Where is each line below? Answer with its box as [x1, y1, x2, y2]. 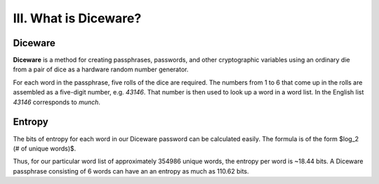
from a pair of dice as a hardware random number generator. [13, 65, 189, 73]
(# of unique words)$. [13, 144, 77, 153]
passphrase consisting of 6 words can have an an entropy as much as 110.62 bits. [13, 167, 249, 175]
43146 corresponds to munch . [13, 98, 101, 106]
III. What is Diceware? [13, 10, 142, 26]
